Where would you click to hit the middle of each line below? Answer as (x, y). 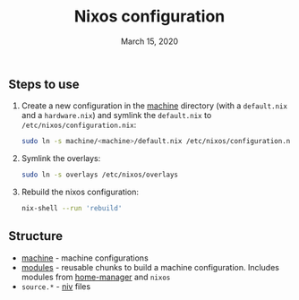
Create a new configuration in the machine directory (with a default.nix (154, 106)
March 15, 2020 (149, 41)
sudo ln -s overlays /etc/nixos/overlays (100, 175)
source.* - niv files (56, 286)
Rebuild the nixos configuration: (80, 192)
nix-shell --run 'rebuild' (72, 209)
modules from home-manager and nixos (96, 277)
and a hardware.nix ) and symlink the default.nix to (116, 116)
